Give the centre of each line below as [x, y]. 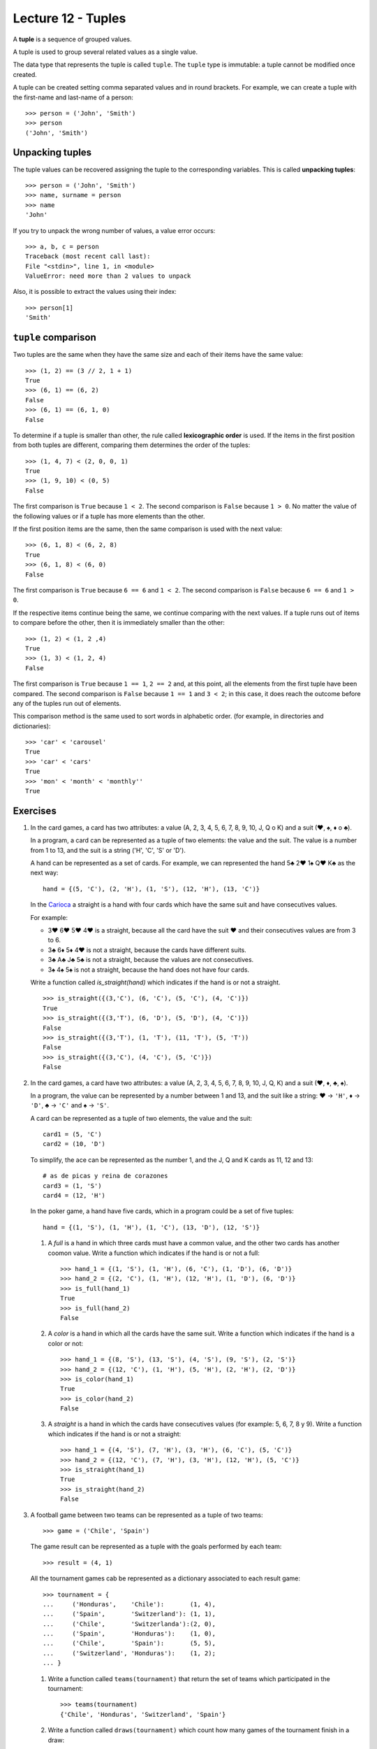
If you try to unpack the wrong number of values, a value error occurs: [114, 230]
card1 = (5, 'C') [72, 1134]
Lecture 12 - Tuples [69, 18]
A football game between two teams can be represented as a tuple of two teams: [147, 1515]
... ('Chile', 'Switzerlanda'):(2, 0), [130, 1624]
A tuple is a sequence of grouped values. [72, 39]
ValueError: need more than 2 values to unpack [108, 276]
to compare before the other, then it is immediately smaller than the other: [119, 623]
